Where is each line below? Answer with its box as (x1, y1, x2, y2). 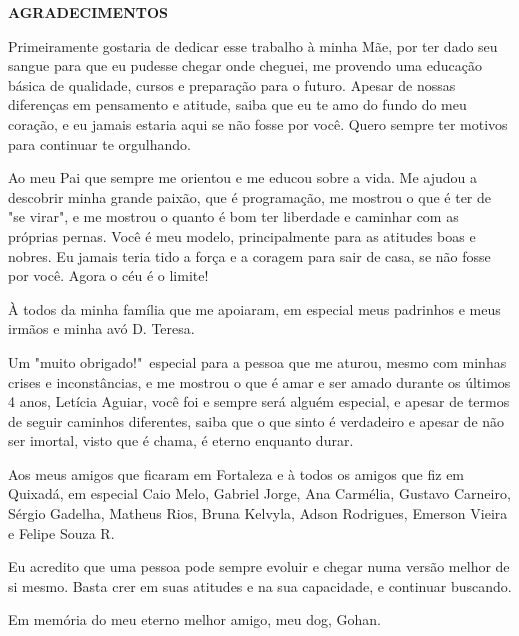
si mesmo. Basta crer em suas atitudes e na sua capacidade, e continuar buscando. (8, 575, 512, 596)
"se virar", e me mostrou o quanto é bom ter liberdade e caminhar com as (8, 206, 459, 227)
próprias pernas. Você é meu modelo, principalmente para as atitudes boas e (8, 225, 476, 246)
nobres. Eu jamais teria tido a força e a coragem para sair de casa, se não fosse (8, 245, 491, 266)
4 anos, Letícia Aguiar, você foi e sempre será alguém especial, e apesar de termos (8, 391, 510, 412)
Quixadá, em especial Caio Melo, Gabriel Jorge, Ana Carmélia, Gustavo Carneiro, (8, 483, 511, 504)
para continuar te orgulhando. (8, 133, 191, 154)
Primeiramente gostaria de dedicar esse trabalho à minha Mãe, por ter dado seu (8, 35, 498, 56)
